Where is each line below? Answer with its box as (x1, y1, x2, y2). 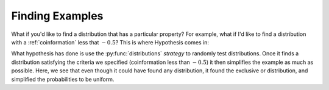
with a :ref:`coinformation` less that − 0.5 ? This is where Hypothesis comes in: (11, 38, 210, 46)
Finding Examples (11, 9, 104, 22)
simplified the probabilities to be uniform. (11, 75, 115, 83)
